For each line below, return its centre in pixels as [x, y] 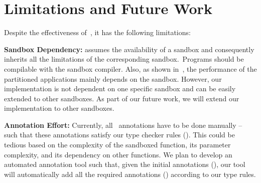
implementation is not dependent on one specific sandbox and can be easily [120, 88]
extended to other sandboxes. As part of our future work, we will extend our [122, 98]
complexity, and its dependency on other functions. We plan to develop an [118, 154]
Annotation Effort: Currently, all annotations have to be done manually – [123, 125]
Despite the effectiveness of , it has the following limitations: [97, 32]
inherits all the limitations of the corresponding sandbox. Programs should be [124, 59]
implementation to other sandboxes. [59, 108]
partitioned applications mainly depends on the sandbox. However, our [113, 78]
